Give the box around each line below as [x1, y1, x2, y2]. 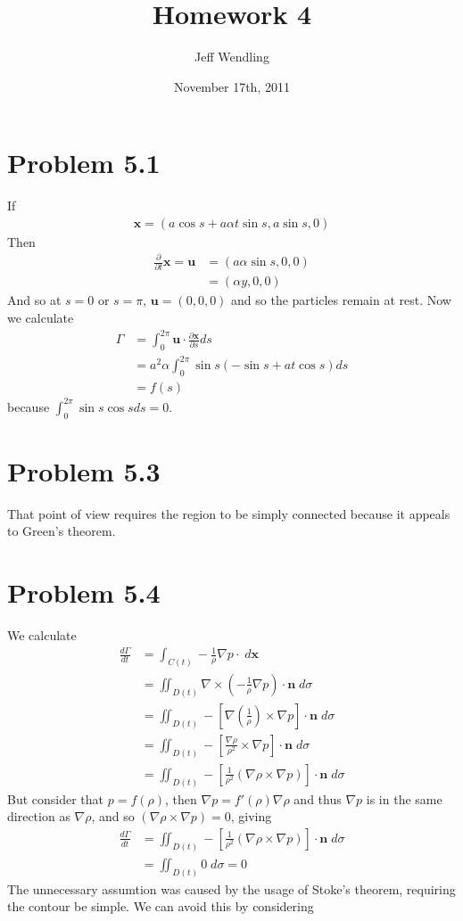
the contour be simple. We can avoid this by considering [7, 897, 314, 916]
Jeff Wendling [194, 47, 269, 66]
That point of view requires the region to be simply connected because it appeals [7, 504, 451, 522]
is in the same [366, 789, 442, 808]
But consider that [7, 789, 104, 808]
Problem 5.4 [7, 574, 161, 611]
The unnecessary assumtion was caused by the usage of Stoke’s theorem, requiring [7, 879, 456, 898]
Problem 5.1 [7, 144, 161, 181]
